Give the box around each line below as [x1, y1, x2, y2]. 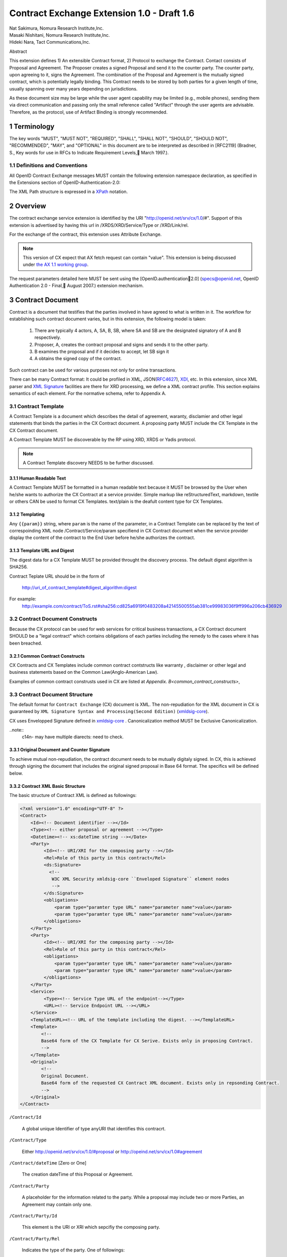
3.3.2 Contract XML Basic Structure [9, 783, 85, 789]
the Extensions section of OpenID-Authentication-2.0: [9, 179, 121, 186]
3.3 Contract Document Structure [9, 691, 93, 698]
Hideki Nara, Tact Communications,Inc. [9, 39, 90, 45]
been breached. [9, 640, 42, 646]
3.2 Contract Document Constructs [9, 615, 98, 622]
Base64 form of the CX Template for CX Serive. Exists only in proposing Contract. [41, 1038, 253, 1043]
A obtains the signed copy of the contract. [34, 355, 122, 362]
